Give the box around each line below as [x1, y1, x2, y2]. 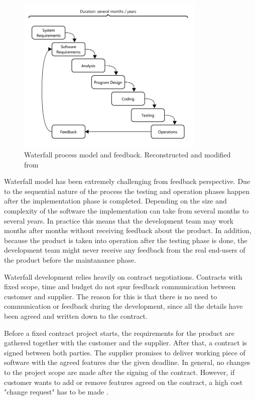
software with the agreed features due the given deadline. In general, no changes [4, 357, 250, 367]
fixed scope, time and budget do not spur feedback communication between [4, 281, 236, 292]
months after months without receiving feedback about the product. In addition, [4, 225, 251, 236]
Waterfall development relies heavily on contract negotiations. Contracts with [4, 271, 242, 282]
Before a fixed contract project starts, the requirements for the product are [4, 327, 234, 338]
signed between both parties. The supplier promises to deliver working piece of [4, 347, 245, 357]
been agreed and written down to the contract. [4, 310, 148, 321]
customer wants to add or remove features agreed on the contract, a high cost [4, 376, 243, 387]
